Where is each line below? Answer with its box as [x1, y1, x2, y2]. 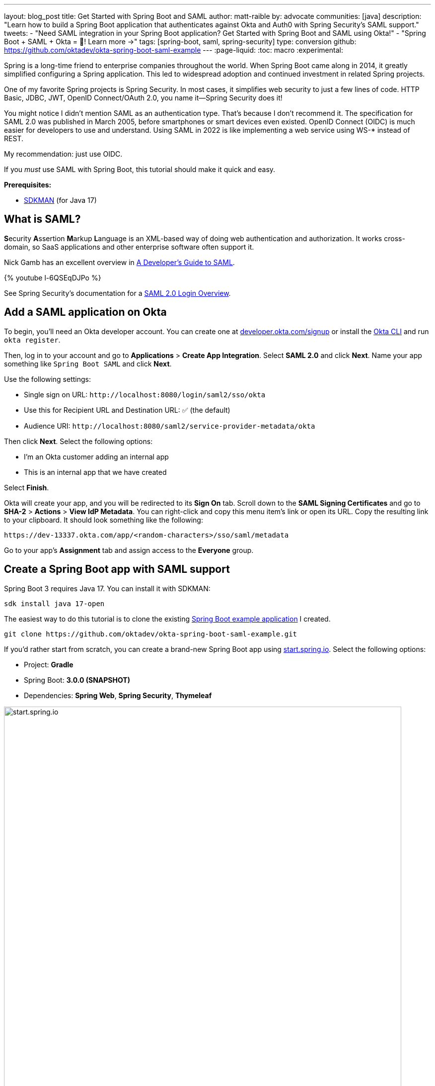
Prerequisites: [4, 181, 52, 189]
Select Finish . [4, 483, 49, 492]
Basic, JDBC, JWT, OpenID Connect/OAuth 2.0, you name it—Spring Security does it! [4, 93, 283, 102]
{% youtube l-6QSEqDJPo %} [4, 273, 101, 282]
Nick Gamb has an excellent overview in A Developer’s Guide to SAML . [4, 258, 235, 267]
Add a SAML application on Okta [4, 306, 167, 319]
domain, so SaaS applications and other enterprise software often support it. [4, 242, 254, 251]
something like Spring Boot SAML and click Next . [4, 359, 172, 368]
